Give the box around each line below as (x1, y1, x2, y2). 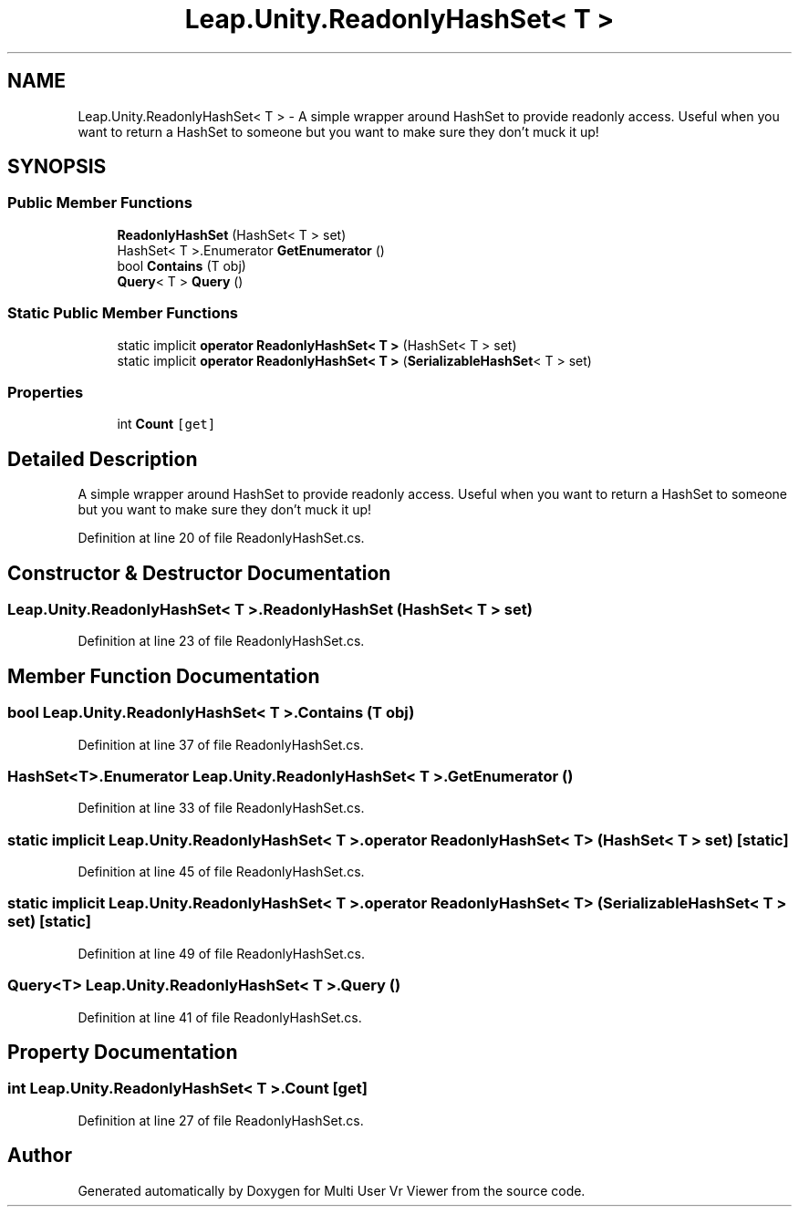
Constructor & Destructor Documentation (7, 561, 391, 585)
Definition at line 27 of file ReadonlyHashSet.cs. (78, 1112, 364, 1128)
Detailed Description (7, 447, 198, 471)
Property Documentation (7, 1041, 238, 1064)
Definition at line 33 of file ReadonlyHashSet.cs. (78, 800, 365, 816)
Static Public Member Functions (7, 304, 239, 323)
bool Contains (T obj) (117, 257, 246, 274)
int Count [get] (117, 416, 216, 432)
